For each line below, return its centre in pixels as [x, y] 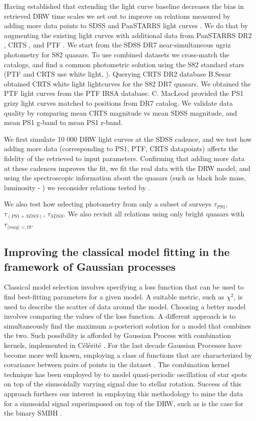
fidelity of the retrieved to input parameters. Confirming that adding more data [124, 158]
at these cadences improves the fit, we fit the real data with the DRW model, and [127, 168]
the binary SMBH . [33, 413]
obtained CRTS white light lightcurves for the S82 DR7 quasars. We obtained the [128, 83]
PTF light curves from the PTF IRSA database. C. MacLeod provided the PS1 [124, 93]
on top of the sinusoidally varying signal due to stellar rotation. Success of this [123, 384]
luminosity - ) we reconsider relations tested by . [77, 187]
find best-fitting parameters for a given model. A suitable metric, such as [114, 297]
